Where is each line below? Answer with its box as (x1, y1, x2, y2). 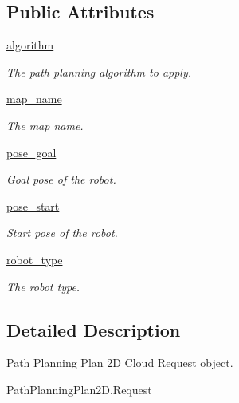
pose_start (6, 197, 60, 214)
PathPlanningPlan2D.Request (6, 381, 152, 397)
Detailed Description (6, 317, 181, 342)
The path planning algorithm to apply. (6, 63, 192, 80)
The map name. (6, 117, 84, 133)
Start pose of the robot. (6, 224, 118, 241)
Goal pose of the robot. (6, 171, 116, 188)
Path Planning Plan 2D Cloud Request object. (6, 354, 233, 371)
